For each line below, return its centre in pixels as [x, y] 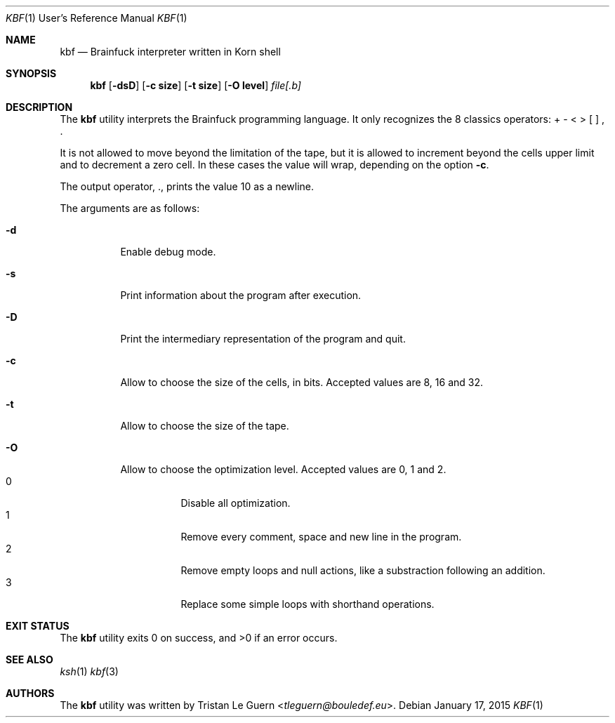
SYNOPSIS [31, 73]
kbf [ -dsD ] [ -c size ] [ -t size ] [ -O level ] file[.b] [196, 85]
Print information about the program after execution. [241, 295]
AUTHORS [30, 693]
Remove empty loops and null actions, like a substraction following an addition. [363, 570]
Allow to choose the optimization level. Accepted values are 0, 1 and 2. [283, 469]
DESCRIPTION [39, 107]
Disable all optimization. [236, 503]
